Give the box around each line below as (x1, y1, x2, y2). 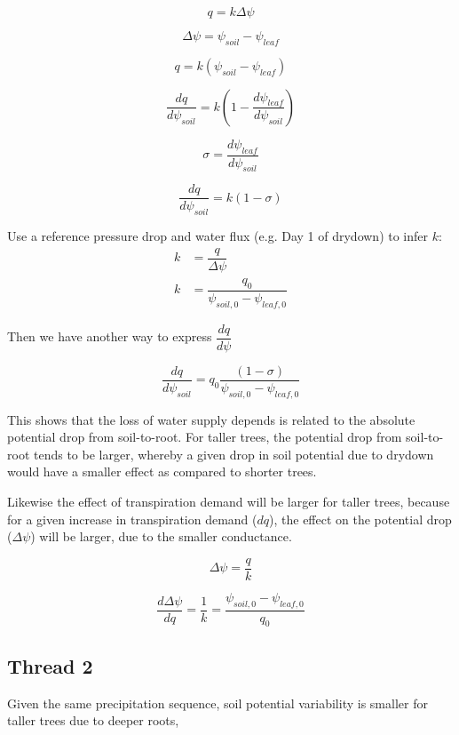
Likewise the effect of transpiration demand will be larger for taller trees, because (7, 491, 450, 510)
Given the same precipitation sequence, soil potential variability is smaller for (7, 693, 428, 712)
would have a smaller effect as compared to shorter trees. (7, 462, 317, 481)
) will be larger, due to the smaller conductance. (30, 527, 292, 546)
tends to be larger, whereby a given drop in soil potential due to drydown (33, 444, 434, 463)
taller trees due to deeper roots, (7, 711, 179, 730)
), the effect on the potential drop (269, 509, 452, 528)
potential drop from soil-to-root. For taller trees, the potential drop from (7, 427, 402, 446)
